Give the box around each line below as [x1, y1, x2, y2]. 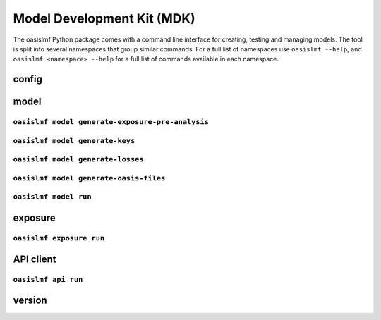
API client [13, 253, 56, 265]
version [13, 295, 47, 307]
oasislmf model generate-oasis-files [13, 173, 166, 183]
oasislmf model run [13, 192, 92, 202]
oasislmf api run [13, 275, 83, 284]
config [13, 73, 42, 85]
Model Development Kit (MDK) [13, 11, 195, 26]
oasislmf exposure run [13, 233, 105, 242]
